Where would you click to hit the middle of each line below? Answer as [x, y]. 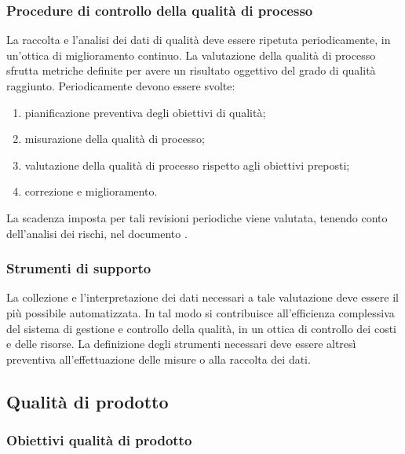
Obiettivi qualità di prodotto [99, 440]
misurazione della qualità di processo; [115, 139]
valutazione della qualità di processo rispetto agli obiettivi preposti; [187, 165]
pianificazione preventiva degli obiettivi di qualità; [145, 112]
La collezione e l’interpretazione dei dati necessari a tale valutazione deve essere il [202, 297]
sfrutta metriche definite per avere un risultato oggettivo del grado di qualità [191, 70]
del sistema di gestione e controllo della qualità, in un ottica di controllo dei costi [201, 328]
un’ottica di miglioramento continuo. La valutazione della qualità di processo [191, 55]
